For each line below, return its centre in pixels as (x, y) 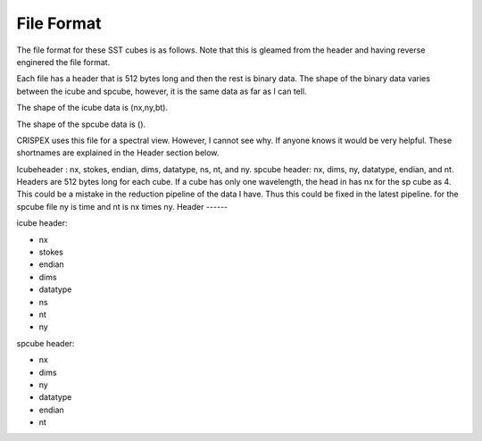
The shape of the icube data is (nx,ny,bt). (92, 108)
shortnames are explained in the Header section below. (118, 153)
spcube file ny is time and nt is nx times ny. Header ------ (122, 206)
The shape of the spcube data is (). (81, 124)
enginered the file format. (63, 62)
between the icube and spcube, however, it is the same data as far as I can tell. (162, 91)
